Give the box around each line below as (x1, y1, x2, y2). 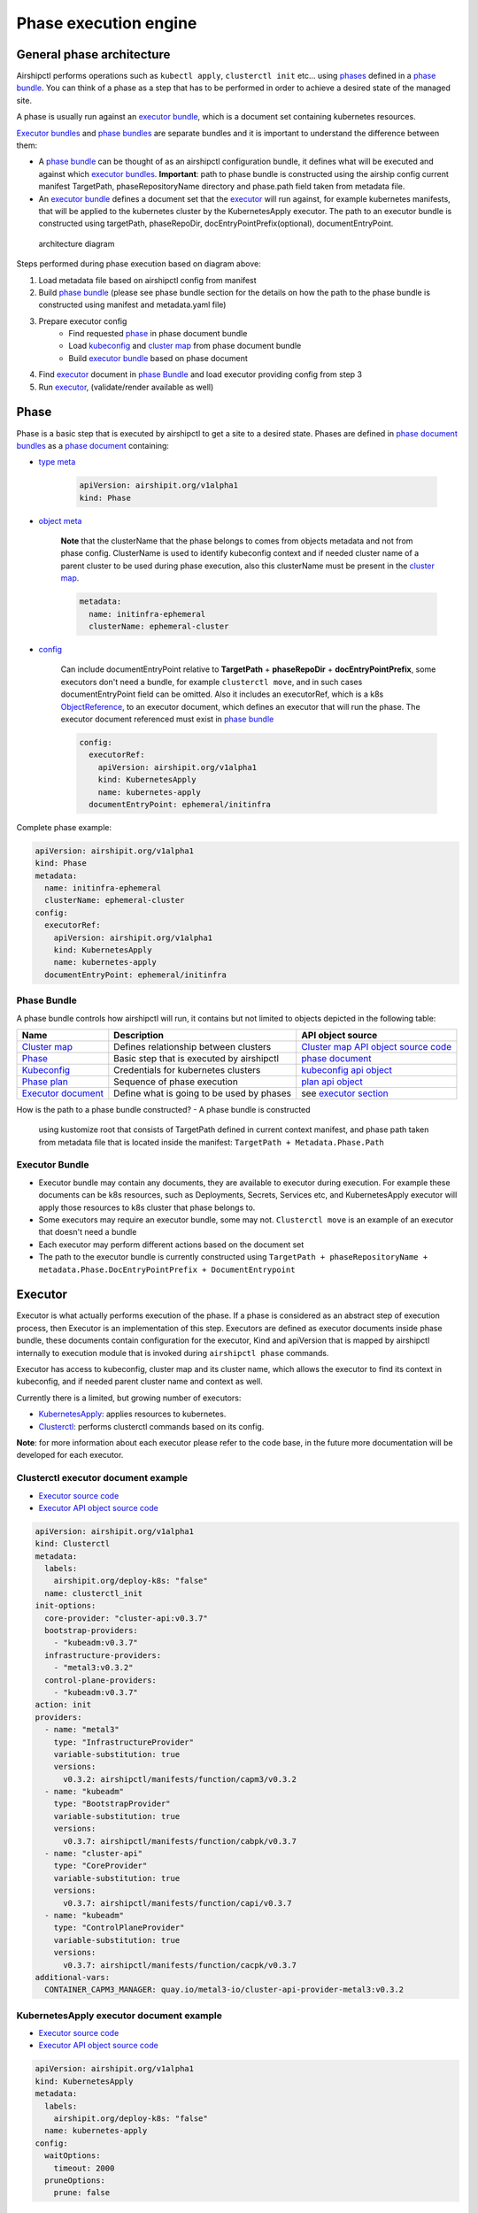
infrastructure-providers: (44, 1650, 162, 1660)
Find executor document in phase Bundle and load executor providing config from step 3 (38, 369, 363, 380)
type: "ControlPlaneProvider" (53, 1923, 185, 1933)
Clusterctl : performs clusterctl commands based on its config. (38, 1421, 265, 1431)
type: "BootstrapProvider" (53, 1799, 172, 1809)
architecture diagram (38, 238, 115, 249)
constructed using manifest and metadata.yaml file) (38, 299, 227, 310)
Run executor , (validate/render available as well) (38, 382, 214, 392)
